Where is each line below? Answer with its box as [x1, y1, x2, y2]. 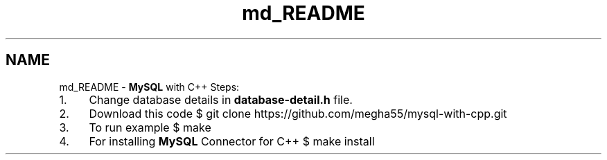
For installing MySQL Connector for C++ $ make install [89, 134, 375, 148]
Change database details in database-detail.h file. [89, 92, 353, 107]
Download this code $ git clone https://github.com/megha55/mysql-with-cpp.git [89, 106, 507, 121]
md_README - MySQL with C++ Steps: [59, 80, 240, 93]
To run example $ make [89, 120, 211, 134]
